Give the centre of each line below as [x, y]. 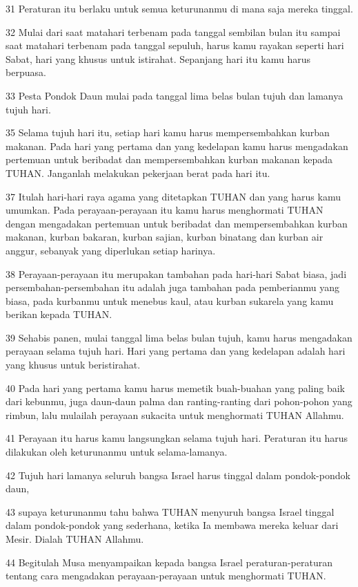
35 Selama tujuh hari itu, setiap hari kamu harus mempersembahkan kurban [168, 132]
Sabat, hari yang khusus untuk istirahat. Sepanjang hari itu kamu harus [158, 58]
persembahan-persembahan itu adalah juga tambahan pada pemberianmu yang [173, 287]
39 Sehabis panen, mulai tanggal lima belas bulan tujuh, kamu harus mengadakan [179, 337]
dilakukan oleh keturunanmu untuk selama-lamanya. [117, 452]
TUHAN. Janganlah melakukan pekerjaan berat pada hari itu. [138, 173]
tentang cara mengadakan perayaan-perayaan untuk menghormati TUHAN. [166, 576]
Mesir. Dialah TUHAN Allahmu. [75, 539]
